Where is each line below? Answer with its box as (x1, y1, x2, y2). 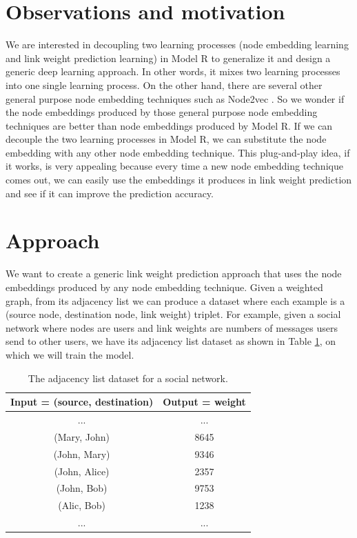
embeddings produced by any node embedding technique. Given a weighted (6, 279, 323, 294)
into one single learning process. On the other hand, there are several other (6, 77, 323, 92)
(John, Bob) (56, 481, 108, 495)
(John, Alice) (54, 464, 110, 478)
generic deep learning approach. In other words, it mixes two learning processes (6, 64, 340, 79)
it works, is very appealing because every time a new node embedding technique (6, 159, 343, 173)
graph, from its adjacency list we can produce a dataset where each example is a (6, 293, 345, 308)
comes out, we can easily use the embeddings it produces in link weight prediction (6, 172, 352, 187)
